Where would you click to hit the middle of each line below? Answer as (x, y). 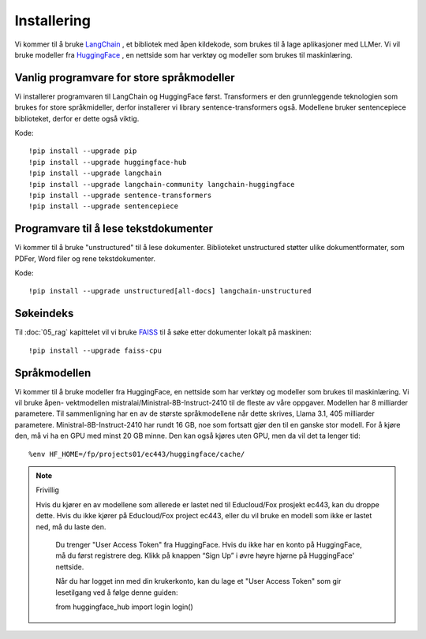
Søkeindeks (44, 314)
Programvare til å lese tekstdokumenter (114, 229)
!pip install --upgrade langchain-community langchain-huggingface (162, 184)
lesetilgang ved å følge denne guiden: (117, 592)
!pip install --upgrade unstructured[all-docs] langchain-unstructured (170, 291)
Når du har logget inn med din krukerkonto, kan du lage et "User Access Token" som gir (198, 581)
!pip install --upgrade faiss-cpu (95, 350)
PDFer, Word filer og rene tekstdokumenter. (85, 258)
